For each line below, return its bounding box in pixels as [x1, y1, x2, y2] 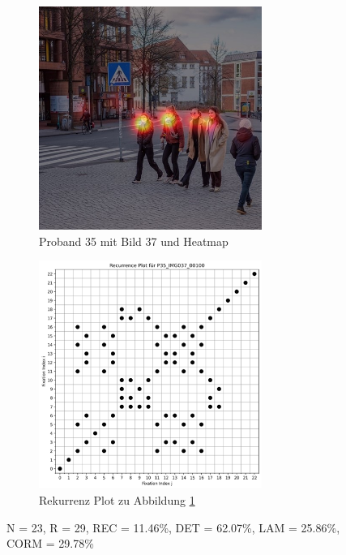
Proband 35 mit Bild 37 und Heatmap [39, 232, 229, 249]
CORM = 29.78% [6, 535, 94, 552]
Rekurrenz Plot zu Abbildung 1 [39, 492, 195, 509]
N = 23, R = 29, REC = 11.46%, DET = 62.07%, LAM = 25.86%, [6, 518, 340, 536]
